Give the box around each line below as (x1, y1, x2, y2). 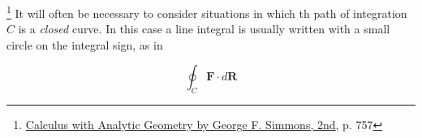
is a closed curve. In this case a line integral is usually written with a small (18, 20, 390, 37)
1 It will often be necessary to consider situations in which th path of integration (6, 2, 407, 21)
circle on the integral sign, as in (6, 36, 163, 53)
